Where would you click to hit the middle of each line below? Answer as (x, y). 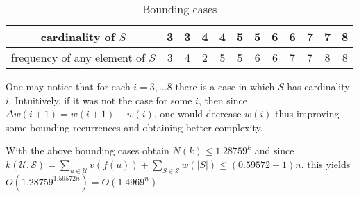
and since (274, 150)
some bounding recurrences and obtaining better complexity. (134, 127)
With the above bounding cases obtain (87, 150)
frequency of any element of (78, 57)
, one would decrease (198, 114)
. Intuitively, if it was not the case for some (100, 100)
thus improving (307, 114)
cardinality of (78, 36)
